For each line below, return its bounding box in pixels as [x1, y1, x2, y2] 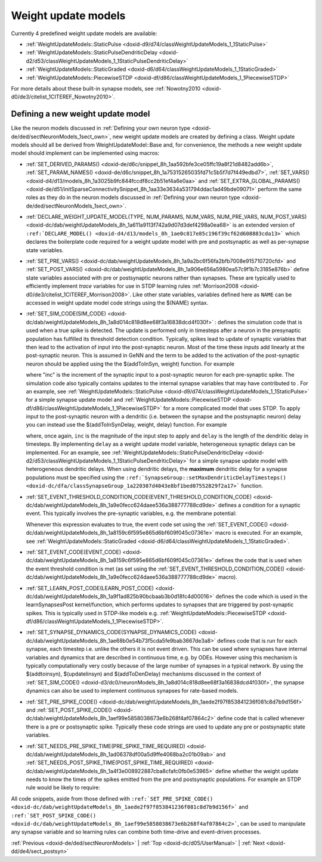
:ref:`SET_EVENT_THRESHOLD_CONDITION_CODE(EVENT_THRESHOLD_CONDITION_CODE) [26, 493, 252, 500]
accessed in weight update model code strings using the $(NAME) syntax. [26, 299, 209, 306]
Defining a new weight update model [11, 109, 150, 119]
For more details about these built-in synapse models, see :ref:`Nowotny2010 [11, 85, 201, 92]
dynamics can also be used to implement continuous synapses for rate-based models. [26, 687, 239, 694]
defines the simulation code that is [218, 318, 302, 325]
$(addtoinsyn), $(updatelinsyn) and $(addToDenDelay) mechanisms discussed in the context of [26, 671, 262, 678]
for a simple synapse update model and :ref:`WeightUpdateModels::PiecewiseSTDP [26, 396, 231, 404]
